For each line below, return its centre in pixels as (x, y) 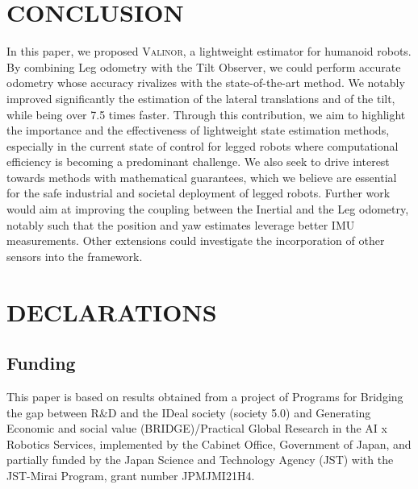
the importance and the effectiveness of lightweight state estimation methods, (198, 130)
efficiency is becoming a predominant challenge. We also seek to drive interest (198, 162)
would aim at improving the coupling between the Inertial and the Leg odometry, (208, 209)
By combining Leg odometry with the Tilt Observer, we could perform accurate (204, 66)
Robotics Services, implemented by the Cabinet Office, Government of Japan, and (209, 443)
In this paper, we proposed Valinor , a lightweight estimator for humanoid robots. (209, 51)
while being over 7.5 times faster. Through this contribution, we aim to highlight (206, 114)
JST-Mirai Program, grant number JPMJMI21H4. (131, 475)
